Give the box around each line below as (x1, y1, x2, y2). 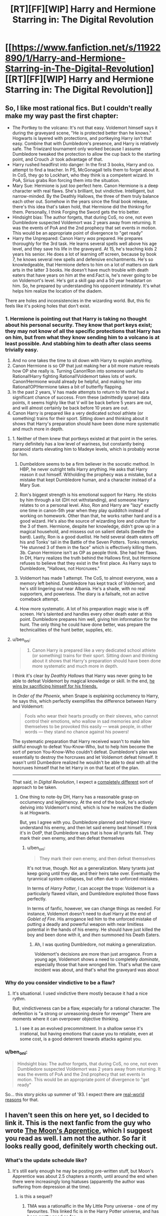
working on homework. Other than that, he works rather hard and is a (19, 513, 161, 519)
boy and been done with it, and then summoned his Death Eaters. (27, 931, 161, 938)
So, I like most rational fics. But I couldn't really (5, 104, 152, 112)
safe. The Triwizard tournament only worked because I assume (12, 146, 141, 152)
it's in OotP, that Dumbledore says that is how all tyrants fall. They (19, 830, 154, 836)
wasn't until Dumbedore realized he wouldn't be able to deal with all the (12, 760, 158, 766)
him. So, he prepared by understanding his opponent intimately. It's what (12, 283, 161, 289)
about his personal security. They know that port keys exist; (5, 321, 152, 328)
